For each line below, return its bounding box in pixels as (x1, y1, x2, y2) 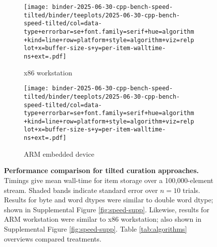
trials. (182, 185, 200, 195)
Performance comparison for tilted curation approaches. (4, 165, 199, 176)
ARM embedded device (24, 148, 95, 159)
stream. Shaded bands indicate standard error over (4, 185, 158, 195)
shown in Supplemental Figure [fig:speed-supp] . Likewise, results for (4, 204, 210, 214)
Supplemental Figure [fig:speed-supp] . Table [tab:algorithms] (4, 223, 187, 234)
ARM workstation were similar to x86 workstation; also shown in (4, 214, 202, 224)
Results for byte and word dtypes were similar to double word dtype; (4, 194, 214, 205)
